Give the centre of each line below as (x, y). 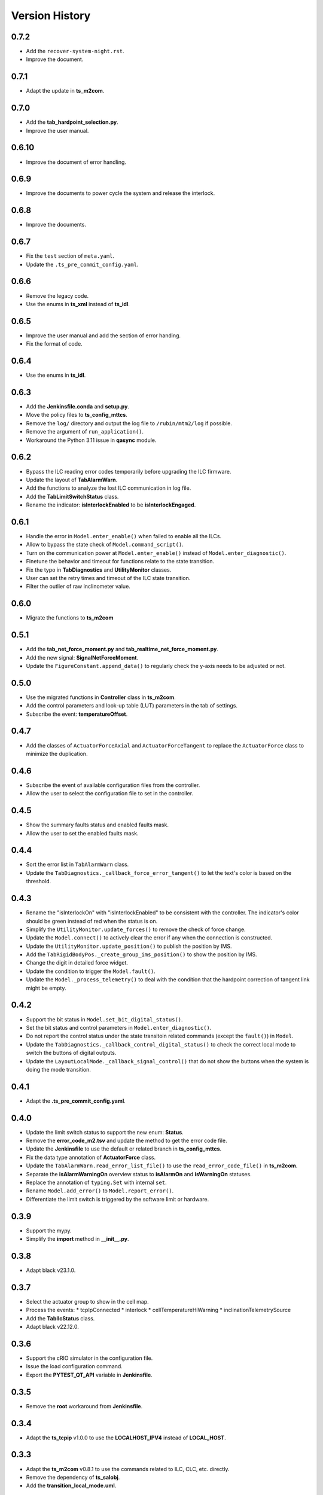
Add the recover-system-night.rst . (75, 51)
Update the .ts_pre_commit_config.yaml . (82, 264)
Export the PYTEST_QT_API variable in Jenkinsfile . (89, 1375)
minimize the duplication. (57, 753)
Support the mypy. (49, 1230)
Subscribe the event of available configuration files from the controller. (113, 785)
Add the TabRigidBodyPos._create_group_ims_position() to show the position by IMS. (141, 954)
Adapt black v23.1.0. (51, 1270)
